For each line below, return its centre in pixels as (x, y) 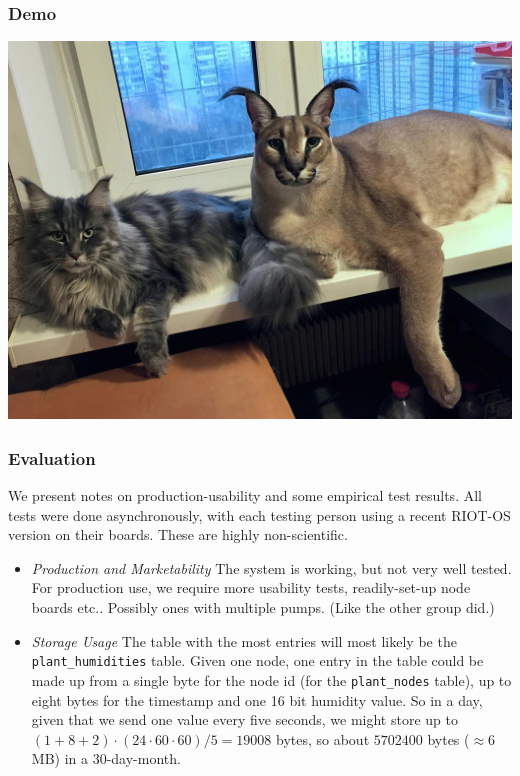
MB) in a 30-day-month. (106, 758)
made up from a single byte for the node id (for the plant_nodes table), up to (271, 679)
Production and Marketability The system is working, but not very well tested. (271, 567)
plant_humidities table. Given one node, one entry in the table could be (257, 660)
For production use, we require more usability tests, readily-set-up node (251, 587)
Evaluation (52, 457)
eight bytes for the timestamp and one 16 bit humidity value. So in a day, (257, 699)
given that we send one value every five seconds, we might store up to (244, 719)
